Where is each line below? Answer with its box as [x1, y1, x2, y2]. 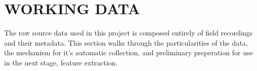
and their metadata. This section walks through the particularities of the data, [4, 37, 248, 48]
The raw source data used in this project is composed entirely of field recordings [4, 27, 253, 38]
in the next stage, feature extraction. [4, 57, 118, 67]
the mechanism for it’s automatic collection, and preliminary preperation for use [4, 47, 253, 58]
